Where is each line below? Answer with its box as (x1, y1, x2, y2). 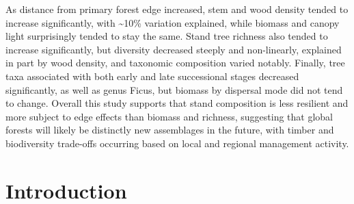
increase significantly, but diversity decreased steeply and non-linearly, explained (5, 42, 342, 56)
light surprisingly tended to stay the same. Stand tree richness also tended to (5, 29, 328, 43)
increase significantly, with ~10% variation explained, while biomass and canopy (5, 15, 340, 29)
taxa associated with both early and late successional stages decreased (5, 68, 299, 83)
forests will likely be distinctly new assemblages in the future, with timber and (5, 123, 334, 137)
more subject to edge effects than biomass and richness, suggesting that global (5, 109, 333, 123)
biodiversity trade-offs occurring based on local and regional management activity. (5, 136, 349, 150)
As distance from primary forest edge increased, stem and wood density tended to (5, 2, 349, 16)
